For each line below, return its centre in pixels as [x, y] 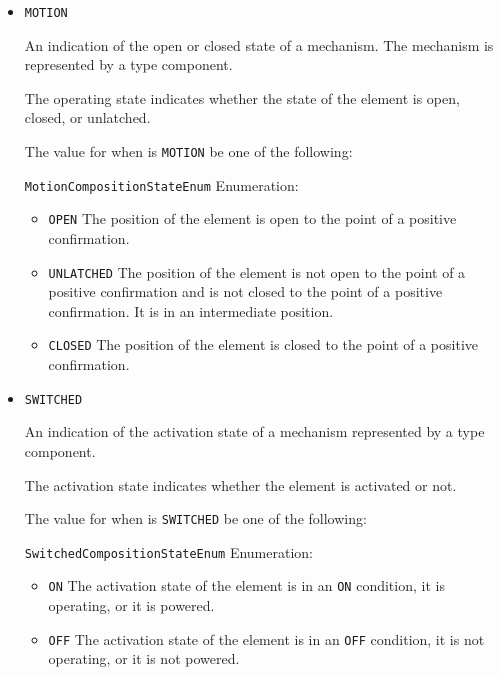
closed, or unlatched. [87, 117]
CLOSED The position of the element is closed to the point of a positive [263, 344]
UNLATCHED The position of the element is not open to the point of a [257, 271]
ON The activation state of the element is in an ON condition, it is [246, 585]
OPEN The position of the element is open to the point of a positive [252, 218]
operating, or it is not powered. [144, 658]
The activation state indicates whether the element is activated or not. [240, 484]
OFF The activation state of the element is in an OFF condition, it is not [266, 638]
